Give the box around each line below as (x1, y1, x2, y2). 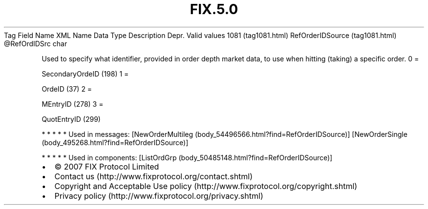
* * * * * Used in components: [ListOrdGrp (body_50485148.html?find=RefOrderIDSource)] (42, 153, 333, 162)
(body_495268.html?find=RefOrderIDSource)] (42, 138, 189, 147)
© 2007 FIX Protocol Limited (54, 161, 159, 171)
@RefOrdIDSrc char (4, 39, 67, 48)
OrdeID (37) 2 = (42, 84, 92, 93)
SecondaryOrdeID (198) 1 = (42, 69, 129, 78)
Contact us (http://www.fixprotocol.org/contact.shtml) (54, 171, 253, 181)
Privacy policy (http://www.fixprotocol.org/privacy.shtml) (54, 190, 263, 201)
